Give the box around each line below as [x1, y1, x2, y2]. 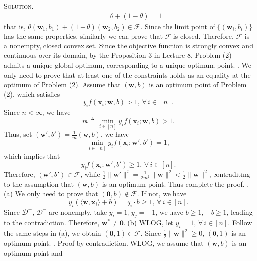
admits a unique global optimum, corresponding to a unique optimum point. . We [4, 60, 252, 70]
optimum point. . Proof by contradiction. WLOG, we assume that [4, 238, 204, 248]
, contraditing [209, 169, 250, 179]
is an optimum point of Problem [149, 79, 247, 89]
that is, [4, 21, 26, 31]
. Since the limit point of [140, 21, 215, 31]
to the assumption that [4, 178, 74, 189]
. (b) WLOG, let [123, 217, 173, 228]
